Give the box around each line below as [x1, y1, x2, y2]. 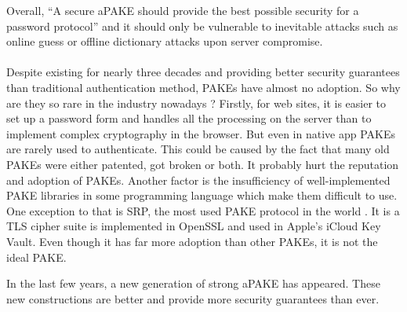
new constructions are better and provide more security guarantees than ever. [6, 290, 380, 306]
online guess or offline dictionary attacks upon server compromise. [6, 33, 323, 50]
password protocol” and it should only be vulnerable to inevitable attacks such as [6, 17, 398, 34]
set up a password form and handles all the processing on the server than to [6, 110, 372, 127]
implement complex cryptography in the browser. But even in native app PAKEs [6, 125, 395, 141]
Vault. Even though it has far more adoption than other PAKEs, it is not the [6, 233, 378, 249]
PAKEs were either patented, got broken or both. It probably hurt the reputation [6, 156, 399, 172]
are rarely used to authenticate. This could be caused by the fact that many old [6, 141, 390, 157]
